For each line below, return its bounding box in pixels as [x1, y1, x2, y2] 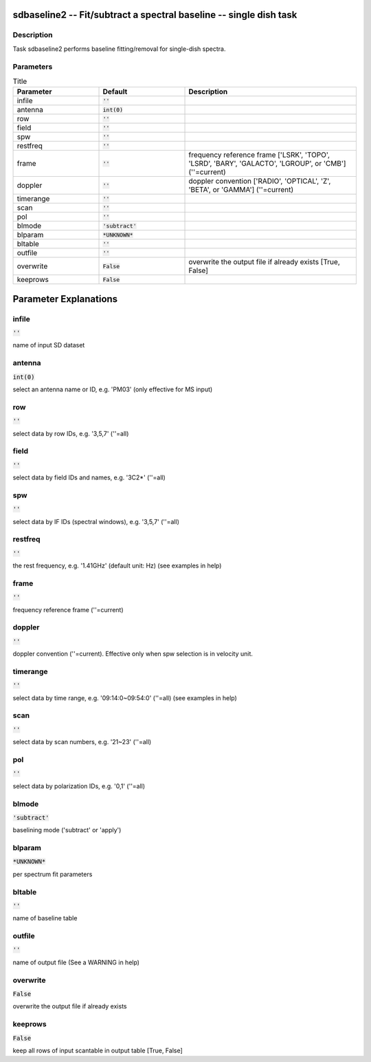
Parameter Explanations [12, 293, 118, 305]
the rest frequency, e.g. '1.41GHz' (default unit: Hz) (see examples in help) [12, 561, 222, 570]
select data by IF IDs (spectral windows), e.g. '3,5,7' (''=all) [12, 517, 180, 525]
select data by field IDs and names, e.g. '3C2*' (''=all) [12, 473, 166, 481]
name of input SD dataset [12, 341, 85, 349]
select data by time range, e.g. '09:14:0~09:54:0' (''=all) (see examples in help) [12, 693, 237, 702]
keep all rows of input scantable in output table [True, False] [12, 1046, 183, 1054]
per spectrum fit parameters [12, 870, 93, 878]
